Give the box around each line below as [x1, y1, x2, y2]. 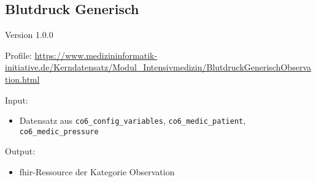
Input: [5, 93, 28, 106]
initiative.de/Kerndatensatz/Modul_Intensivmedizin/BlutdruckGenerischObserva [5, 61, 311, 74]
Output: [5, 145, 36, 157]
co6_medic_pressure [19, 127, 99, 136]
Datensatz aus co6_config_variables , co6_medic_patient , [19, 114, 246, 127]
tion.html [5, 72, 40, 85]
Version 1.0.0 [5, 28, 53, 41]
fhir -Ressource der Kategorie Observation [19, 165, 175, 178]
